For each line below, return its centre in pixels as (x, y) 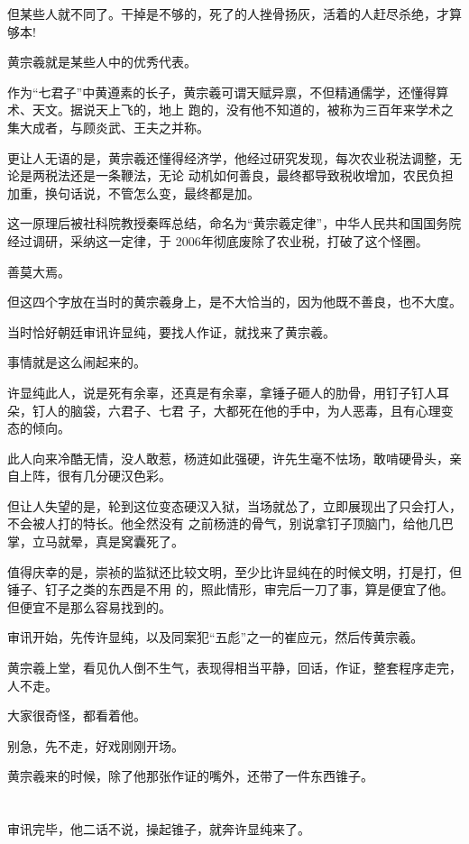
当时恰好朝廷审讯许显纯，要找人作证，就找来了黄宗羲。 (171, 331)
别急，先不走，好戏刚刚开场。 (96, 745)
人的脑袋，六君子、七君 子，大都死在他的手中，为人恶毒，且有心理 (243, 410)
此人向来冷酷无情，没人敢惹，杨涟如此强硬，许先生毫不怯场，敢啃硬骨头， (228, 458)
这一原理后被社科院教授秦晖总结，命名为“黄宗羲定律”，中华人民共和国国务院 (234, 223)
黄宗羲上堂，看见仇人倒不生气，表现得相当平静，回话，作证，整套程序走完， (234, 668)
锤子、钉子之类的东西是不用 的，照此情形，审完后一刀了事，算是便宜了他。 (230, 589)
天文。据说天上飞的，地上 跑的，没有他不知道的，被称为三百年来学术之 (243, 110)
